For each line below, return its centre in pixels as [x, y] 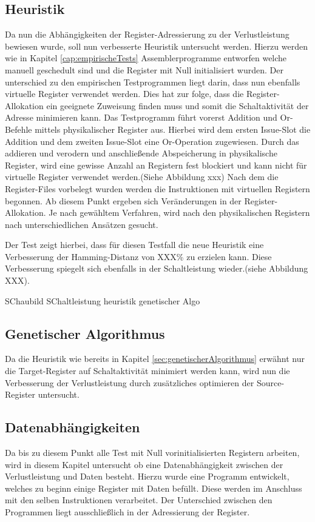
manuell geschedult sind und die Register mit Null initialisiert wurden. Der [144, 69]
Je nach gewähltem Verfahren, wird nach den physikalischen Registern [179, 212]
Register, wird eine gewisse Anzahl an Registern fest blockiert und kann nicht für [156, 165]
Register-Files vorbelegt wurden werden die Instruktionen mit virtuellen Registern [157, 188]
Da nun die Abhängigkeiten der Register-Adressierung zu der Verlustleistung [147, 34]
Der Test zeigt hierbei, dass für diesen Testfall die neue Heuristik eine [134, 245]
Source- [270, 382]
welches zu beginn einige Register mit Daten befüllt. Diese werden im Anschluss [154, 488]
